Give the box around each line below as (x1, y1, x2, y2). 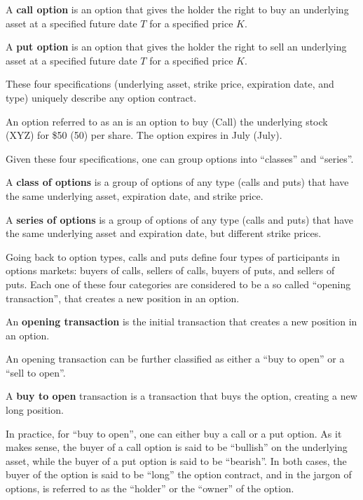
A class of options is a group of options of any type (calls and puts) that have (6, 175, 349, 189)
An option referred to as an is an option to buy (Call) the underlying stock (6, 114, 328, 128)
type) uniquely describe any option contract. (6, 90, 197, 104)
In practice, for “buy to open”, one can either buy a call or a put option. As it (6, 426, 342, 440)
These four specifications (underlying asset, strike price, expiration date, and (6, 76, 334, 91)
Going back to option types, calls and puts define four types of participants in (6, 249, 340, 264)
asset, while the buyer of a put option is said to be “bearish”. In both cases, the (6, 453, 347, 468)
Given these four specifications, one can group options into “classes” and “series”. (6, 151, 354, 165)
